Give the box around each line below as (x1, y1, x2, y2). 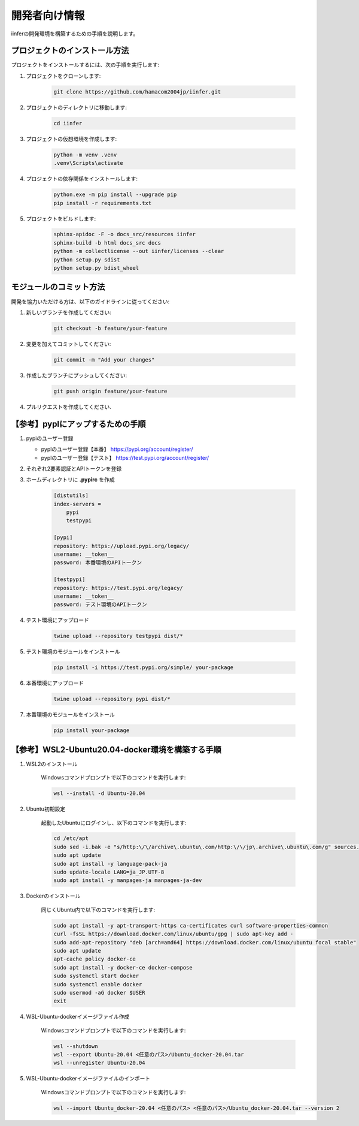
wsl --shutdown (53, 1043, 98, 1049)
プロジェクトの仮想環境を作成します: (26, 135, 117, 142)
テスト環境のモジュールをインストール (26, 648, 120, 655)
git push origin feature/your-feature (53, 387, 168, 395)
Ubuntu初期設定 (26, 805, 66, 812)
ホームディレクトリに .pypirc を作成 (26, 476, 115, 483)
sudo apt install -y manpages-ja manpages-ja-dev (53, 877, 202, 884)
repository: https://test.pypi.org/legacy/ (53, 585, 184, 591)
